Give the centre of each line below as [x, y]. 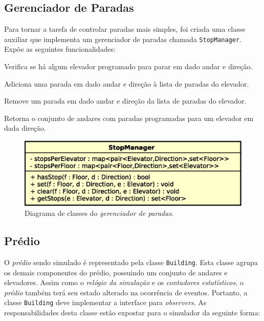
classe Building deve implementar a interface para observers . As [105, 302]
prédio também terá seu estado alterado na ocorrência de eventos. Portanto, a [126, 292]
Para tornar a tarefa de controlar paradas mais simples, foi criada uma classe [125, 29]
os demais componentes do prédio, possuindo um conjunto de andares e [116, 272]
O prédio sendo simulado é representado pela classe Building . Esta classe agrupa [131, 262]
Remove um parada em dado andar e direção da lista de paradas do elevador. [125, 101]
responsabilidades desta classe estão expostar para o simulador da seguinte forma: [132, 313]
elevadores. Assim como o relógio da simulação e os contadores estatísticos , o [124, 282]
